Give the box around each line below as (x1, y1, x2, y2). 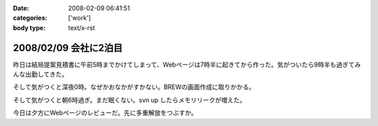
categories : (13, 14, 48, 22)
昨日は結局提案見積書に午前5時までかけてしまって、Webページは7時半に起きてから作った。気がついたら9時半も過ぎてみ (13, 60, 361, 69)
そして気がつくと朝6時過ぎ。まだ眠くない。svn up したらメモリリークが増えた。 (13, 95, 246, 104)
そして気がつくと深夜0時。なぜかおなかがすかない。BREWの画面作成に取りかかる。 (13, 83, 255, 91)
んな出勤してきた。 (13, 70, 69, 78)
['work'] (68, 14, 91, 22)
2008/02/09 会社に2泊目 (13, 42, 122, 54)
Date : (13, 4, 29, 12)
